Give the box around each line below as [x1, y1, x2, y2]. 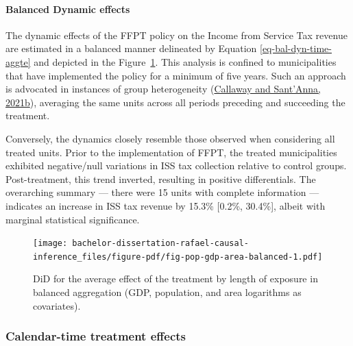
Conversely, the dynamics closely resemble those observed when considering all [5, 131, 335, 145]
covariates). [33, 298, 81, 312]
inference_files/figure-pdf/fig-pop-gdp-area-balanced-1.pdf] [33, 251, 323, 262]
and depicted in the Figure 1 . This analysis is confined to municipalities [34, 54, 337, 69]
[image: [33, 238, 68, 249]
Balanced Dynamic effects [5, 1, 130, 16]
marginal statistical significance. [5, 212, 140, 226]
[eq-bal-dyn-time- [259, 41, 332, 55]
